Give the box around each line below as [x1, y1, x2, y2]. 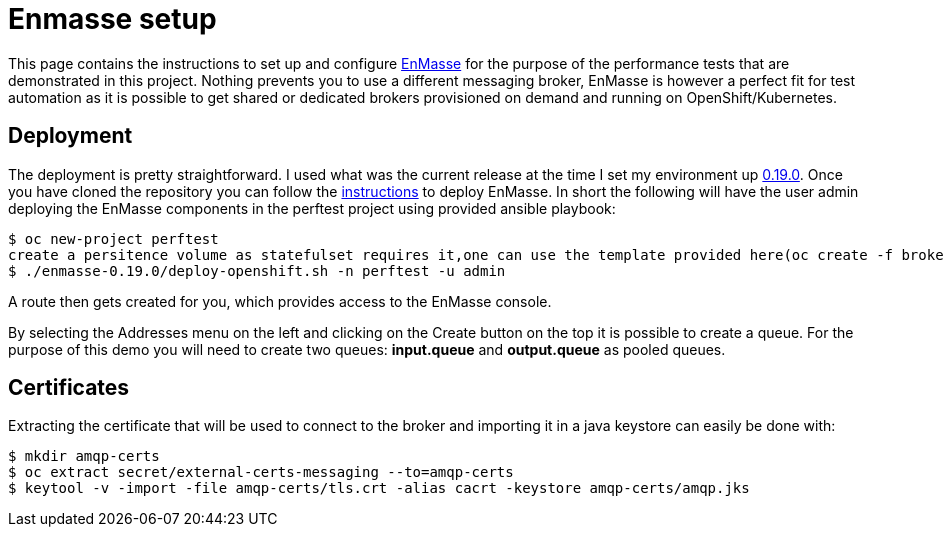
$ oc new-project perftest [8, 230, 219, 247]
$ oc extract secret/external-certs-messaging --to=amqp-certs [8, 464, 514, 481]
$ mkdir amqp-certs [8, 448, 160, 465]
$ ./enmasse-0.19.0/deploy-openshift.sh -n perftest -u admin [8, 262, 506, 279]
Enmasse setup [8, 2, 217, 36]
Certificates [8, 375, 130, 401]
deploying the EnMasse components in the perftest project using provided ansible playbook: [8, 199, 616, 217]
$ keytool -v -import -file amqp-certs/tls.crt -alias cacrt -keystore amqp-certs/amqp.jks [8, 480, 750, 497]
